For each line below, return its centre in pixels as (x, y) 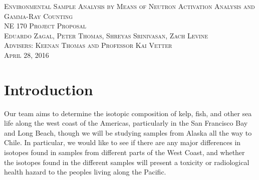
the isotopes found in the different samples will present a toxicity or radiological (127, 162)
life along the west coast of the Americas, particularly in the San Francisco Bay (126, 123)
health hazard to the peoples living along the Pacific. (85, 172)
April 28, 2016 (27, 55)
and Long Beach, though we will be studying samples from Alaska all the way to (128, 132)
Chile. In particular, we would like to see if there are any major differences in (122, 142)
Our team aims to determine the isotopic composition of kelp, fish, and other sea (128, 113)
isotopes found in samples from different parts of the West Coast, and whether (124, 152)
